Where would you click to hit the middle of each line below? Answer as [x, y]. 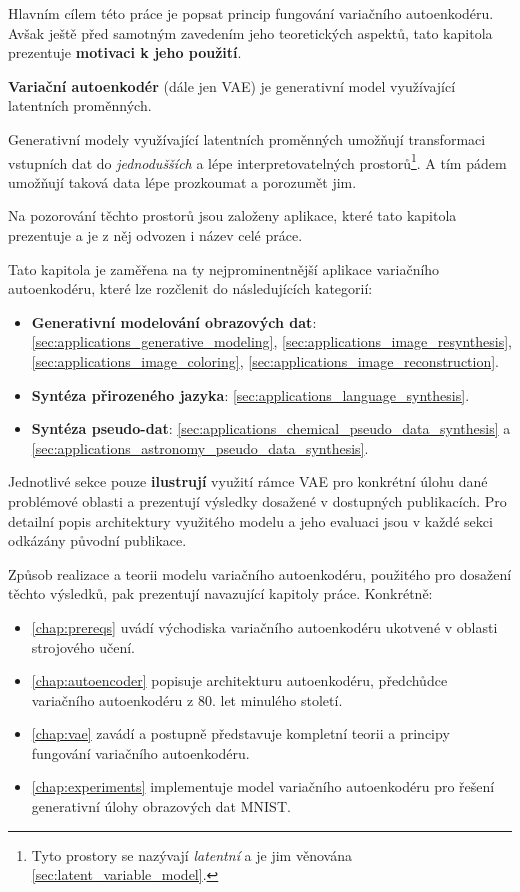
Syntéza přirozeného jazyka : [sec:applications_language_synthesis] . [250, 394]
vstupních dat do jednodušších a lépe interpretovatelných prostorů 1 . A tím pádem [257, 161]
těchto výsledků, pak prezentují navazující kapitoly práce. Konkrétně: [220, 593]
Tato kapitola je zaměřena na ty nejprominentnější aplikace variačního [224, 268]
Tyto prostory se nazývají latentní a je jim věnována [191, 854]
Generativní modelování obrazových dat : [174, 321]
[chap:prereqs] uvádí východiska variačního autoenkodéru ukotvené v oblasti [264, 626]
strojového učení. [83, 646]
